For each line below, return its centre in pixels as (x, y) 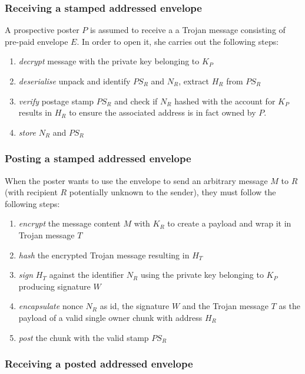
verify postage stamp (56, 101)
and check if (136, 101)
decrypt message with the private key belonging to (109, 61)
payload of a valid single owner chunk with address (110, 317)
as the (290, 306)
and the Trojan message (225, 306)
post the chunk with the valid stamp (84, 337)
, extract (194, 81)
